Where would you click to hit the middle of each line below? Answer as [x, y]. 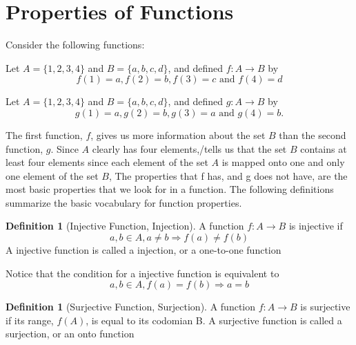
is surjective [325, 307]
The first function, [44, 134]
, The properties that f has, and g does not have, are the [228, 175]
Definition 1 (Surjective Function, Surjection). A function [130, 307]
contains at [324, 148]
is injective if [316, 226]
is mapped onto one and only [283, 162]
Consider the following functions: [75, 45]
